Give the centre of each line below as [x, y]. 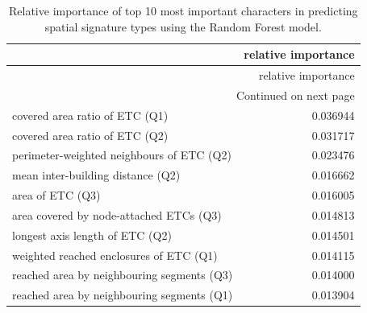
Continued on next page [295, 95]
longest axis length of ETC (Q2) [92, 235]
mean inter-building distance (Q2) [96, 175]
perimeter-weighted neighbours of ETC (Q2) [122, 155]
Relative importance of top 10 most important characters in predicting [183, 10]
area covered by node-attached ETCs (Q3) [117, 214]
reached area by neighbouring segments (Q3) [123, 275]
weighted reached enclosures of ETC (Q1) [115, 255]
